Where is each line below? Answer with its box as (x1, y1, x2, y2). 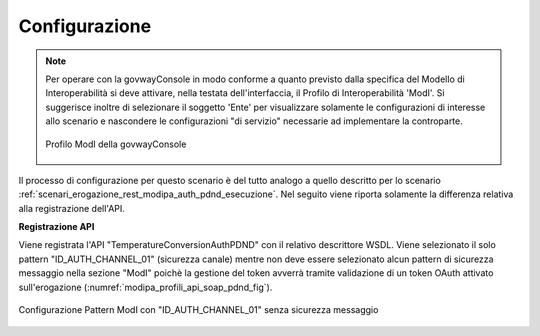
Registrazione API (18, 221, 95, 233)
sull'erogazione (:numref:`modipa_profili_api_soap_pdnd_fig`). (18, 281, 273, 293)
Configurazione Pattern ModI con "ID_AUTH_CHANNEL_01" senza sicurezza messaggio (18, 304, 379, 316)
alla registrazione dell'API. (18, 202, 125, 214)
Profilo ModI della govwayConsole (45, 138, 187, 150)
